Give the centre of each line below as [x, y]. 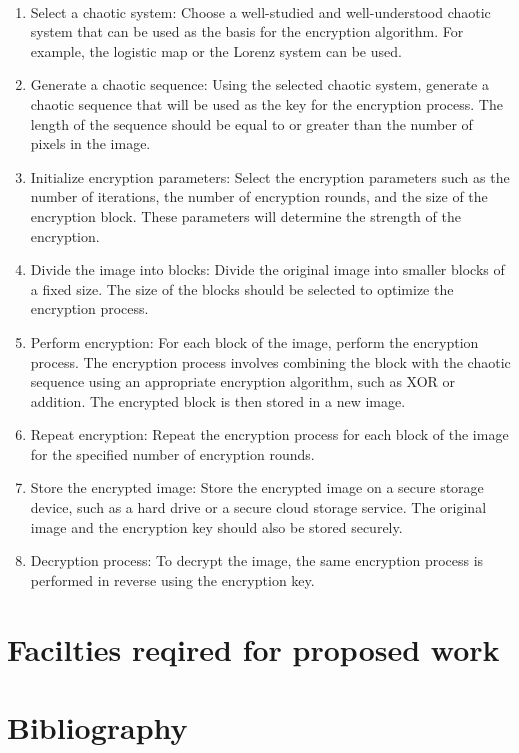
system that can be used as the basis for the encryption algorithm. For [247, 31]
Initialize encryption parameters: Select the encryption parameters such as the [270, 176]
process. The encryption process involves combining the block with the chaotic [270, 361]
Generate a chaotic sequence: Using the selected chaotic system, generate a [259, 84]
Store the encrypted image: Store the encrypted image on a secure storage [257, 487]
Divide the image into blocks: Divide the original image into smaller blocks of [267, 269]
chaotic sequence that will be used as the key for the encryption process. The [266, 103]
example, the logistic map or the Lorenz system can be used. [216, 50]
